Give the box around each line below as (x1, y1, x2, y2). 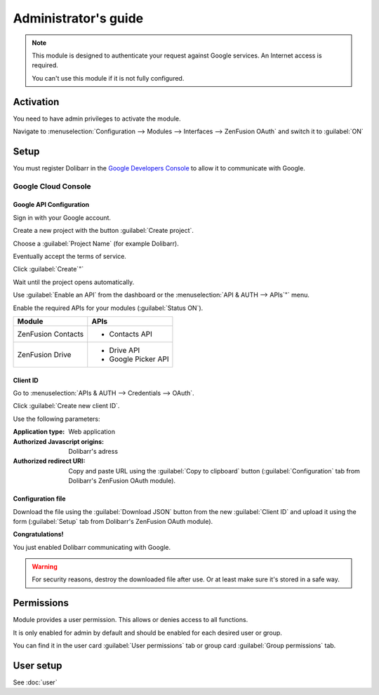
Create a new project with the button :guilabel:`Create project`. (13, 227, 194, 235)
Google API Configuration (13, 201, 90, 209)
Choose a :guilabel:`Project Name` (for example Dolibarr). (13, 239, 179, 248)
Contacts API (109, 330, 152, 339)
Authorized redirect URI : (13, 457, 86, 466)
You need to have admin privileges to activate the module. (13, 114, 181, 123)
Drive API (109, 346, 140, 355)
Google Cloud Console (13, 181, 91, 191)
